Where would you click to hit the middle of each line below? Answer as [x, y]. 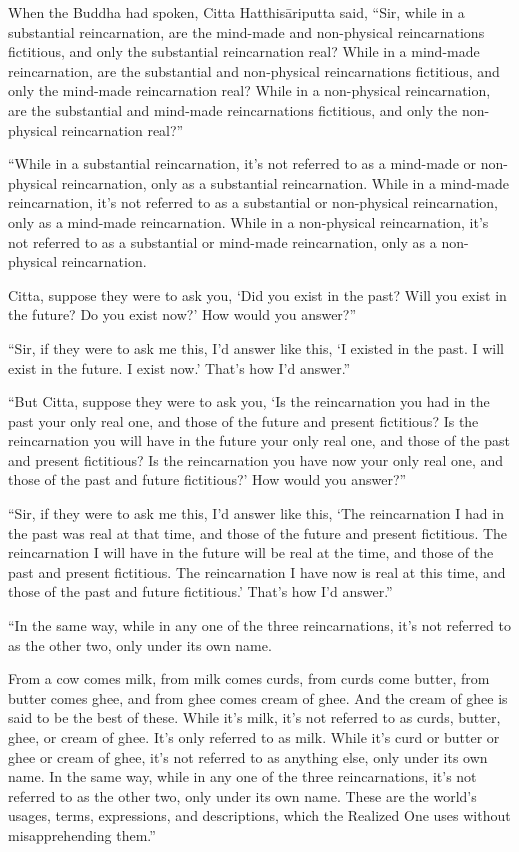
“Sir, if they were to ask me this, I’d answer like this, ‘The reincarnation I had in [256, 513]
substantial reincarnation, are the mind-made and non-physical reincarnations [246, 31]
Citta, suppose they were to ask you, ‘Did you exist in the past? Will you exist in [257, 294]
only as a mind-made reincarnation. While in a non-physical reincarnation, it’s [248, 221]
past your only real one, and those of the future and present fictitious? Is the [243, 420]
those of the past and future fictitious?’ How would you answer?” [207, 479]
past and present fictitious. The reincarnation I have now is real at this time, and [257, 571]
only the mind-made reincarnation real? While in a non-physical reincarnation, [249, 90]
